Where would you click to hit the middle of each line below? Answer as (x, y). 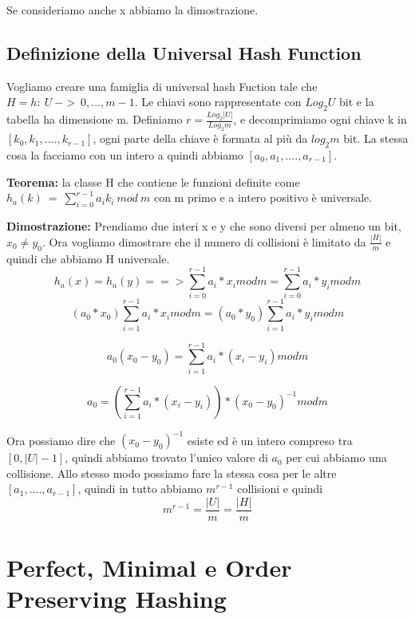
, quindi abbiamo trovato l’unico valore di (166, 457)
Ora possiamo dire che (61, 440)
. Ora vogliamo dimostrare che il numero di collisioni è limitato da (204, 241)
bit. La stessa (376, 138)
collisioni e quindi (280, 489)
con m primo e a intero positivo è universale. (263, 197)
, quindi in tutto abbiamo (140, 489)
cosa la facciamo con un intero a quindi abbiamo (125, 154)
